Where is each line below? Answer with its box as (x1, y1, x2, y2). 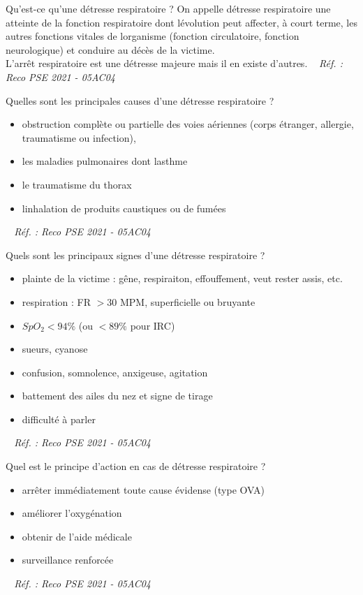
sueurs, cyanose (22, 341, 88, 356)
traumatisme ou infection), (22, 130, 136, 145)
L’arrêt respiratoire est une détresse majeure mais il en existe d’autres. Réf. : (6, 56, 343, 71)
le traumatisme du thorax (22, 177, 132, 191)
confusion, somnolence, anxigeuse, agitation (22, 365, 208, 379)
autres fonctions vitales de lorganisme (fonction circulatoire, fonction (6, 29, 299, 43)
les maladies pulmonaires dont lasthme (22, 154, 188, 168)
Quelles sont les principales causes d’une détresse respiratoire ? (6, 93, 274, 108)
